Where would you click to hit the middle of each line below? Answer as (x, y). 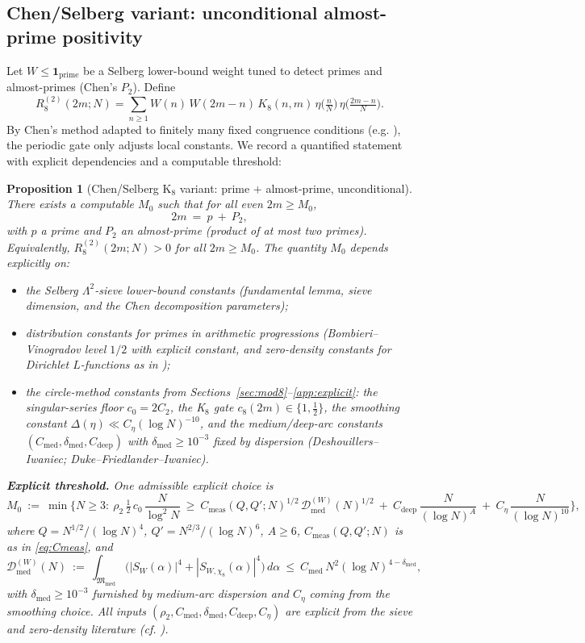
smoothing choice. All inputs (77, 610)
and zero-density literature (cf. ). (88, 628)
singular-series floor (74, 407)
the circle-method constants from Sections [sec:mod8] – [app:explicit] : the (201, 391)
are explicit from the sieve (349, 610)
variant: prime (215, 188)
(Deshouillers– (343, 440)
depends (369, 246)
